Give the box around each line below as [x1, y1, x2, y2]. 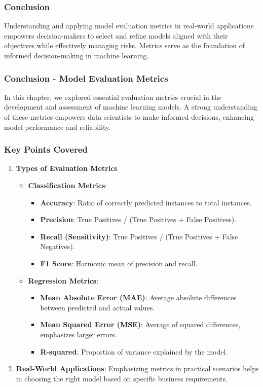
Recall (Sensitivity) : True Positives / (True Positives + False [40, 231, 238, 241]
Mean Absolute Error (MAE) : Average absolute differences [40, 292, 237, 303]
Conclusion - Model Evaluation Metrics [4, 72, 168, 84]
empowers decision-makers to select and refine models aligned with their [4, 30, 228, 41]
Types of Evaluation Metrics [16, 163, 118, 173]
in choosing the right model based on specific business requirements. [16, 373, 228, 383]
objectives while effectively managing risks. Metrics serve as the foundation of [4, 40, 245, 51]
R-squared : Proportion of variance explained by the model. [40, 346, 228, 357]
